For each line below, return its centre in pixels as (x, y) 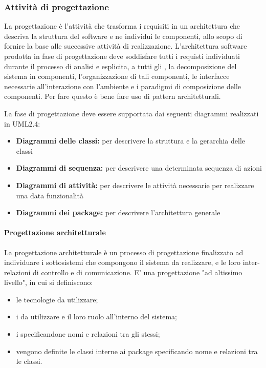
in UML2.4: (22, 123)
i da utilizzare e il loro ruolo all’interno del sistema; (96, 316)
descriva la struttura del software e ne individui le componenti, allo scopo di (123, 36)
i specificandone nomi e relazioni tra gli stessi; (88, 334)
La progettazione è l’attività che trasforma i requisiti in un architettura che (122, 26)
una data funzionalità (50, 195)
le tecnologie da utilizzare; (57, 299)
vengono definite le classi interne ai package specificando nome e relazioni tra (137, 351)
